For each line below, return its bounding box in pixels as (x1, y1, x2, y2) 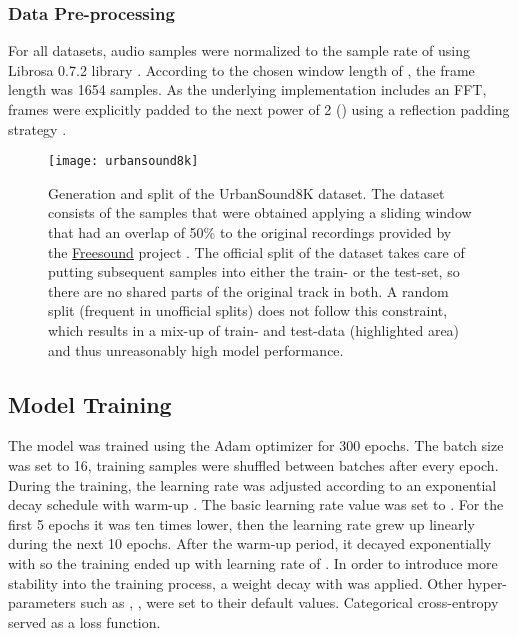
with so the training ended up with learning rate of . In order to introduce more (8, 552, 498, 573)
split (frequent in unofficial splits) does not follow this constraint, (48, 300, 448, 321)
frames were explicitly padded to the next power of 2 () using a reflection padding (8, 99, 510, 119)
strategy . (8, 118, 67, 139)
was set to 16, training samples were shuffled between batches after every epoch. (8, 454, 499, 475)
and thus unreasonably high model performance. (48, 339, 344, 360)
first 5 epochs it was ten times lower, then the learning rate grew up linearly (8, 513, 475, 534)
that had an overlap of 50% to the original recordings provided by (48, 222, 452, 243)
